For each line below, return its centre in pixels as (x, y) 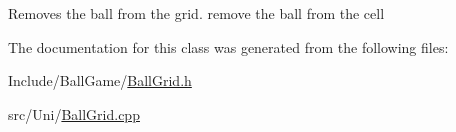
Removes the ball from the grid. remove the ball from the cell (196, 13)
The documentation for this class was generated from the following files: (228, 46)
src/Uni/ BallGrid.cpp (74, 113)
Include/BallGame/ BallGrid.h (100, 80)
